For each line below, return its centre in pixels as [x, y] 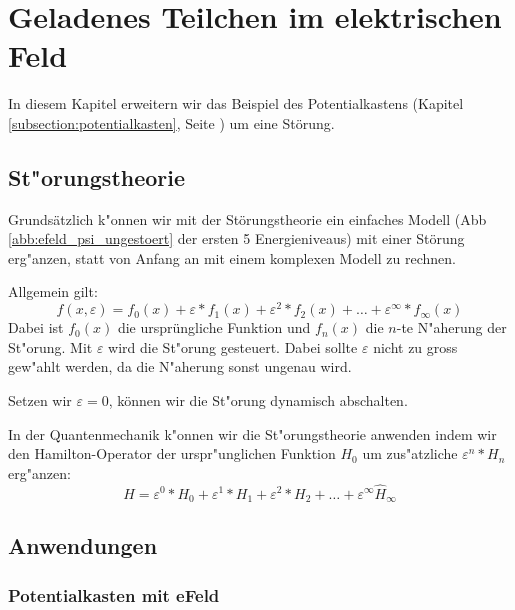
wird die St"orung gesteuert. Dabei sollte [233, 346]
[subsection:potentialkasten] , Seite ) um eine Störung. [171, 122]
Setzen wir [40, 399]
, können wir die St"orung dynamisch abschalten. [258, 399]
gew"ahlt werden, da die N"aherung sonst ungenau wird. [180, 366]
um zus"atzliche [410, 453]
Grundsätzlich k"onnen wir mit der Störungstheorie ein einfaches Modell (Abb [247, 218]
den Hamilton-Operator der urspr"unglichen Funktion [172, 453]
